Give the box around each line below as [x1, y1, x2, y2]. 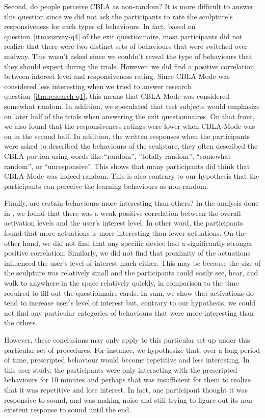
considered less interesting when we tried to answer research [4, 80, 191, 91]
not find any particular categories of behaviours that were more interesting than [4, 307, 254, 318]
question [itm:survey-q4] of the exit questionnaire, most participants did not [4, 31, 243, 41]
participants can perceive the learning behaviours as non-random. [4, 180, 208, 191]
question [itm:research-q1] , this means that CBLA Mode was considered [4, 91, 229, 101]
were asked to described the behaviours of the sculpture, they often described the [4, 141, 258, 151]
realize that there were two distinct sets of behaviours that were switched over [4, 41, 248, 51]
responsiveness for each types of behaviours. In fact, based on [4, 21, 196, 32]
